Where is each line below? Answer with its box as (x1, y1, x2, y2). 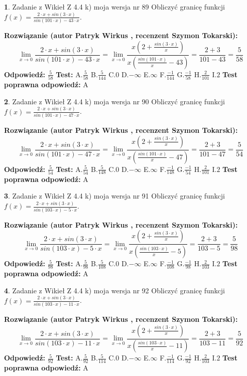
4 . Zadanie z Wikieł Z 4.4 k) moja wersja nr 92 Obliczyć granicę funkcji (4, 285, 225, 295)
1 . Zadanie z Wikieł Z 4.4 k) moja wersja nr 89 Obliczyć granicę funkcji (4, 2, 225, 12)
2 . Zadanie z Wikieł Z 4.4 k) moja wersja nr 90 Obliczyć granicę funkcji (4, 96, 225, 106)
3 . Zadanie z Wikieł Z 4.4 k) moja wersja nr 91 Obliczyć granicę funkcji (4, 191, 225, 201)
